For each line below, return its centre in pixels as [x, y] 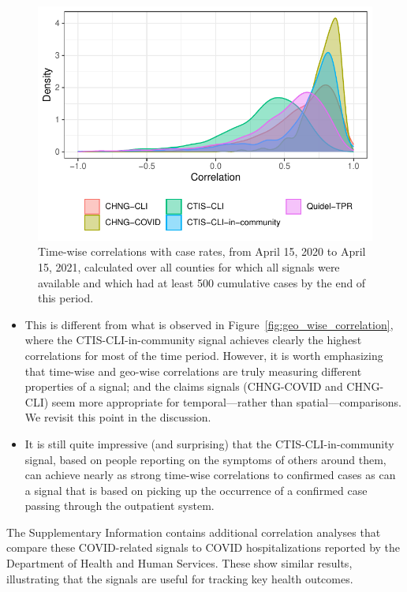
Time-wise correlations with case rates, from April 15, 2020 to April [202, 251]
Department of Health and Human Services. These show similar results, [179, 563]
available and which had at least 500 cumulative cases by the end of [202, 282]
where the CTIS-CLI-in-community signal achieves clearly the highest [193, 340]
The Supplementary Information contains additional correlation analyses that [194, 532]
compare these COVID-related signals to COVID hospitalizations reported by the [203, 547]
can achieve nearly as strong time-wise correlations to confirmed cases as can [210, 475]
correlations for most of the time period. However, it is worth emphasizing [204, 355]
